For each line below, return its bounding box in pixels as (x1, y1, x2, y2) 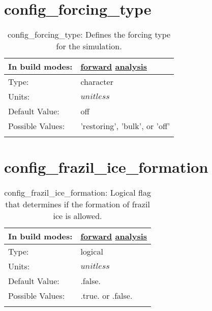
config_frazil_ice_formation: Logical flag (4, 186, 151, 199)
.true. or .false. (80, 290, 133, 302)
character (80, 76, 113, 88)
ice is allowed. (53, 210, 102, 222)
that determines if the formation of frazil (5, 198, 150, 210)
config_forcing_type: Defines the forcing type (8, 28, 171, 41)
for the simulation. (56, 40, 122, 52)
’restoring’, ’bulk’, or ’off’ (80, 120, 170, 132)
